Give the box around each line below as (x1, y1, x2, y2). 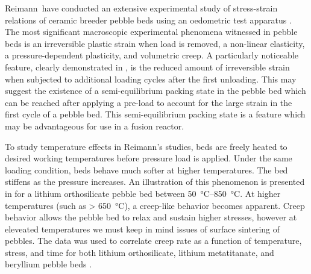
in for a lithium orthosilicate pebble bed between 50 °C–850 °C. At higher (5, 187, 281, 199)
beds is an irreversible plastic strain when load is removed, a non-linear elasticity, (5, 37, 305, 49)
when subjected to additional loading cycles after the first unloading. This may (5, 72, 297, 85)
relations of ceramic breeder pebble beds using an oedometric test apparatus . (5, 13, 292, 26)
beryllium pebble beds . (5, 258, 92, 270)
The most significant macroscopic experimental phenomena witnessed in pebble (5, 25, 298, 38)
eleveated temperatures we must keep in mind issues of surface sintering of (5, 222, 280, 235)
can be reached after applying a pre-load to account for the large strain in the (5, 96, 292, 108)
